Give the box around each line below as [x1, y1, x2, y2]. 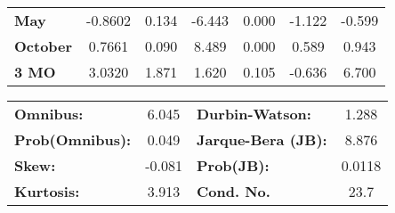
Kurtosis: [14, 181, 80, 201]
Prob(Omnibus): [14, 129, 132, 150]
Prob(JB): [196, 155, 270, 176]
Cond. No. [196, 181, 270, 201]
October [14, 36, 73, 56]
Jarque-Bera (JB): [196, 129, 327, 150]
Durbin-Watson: [196, 103, 311, 124]
